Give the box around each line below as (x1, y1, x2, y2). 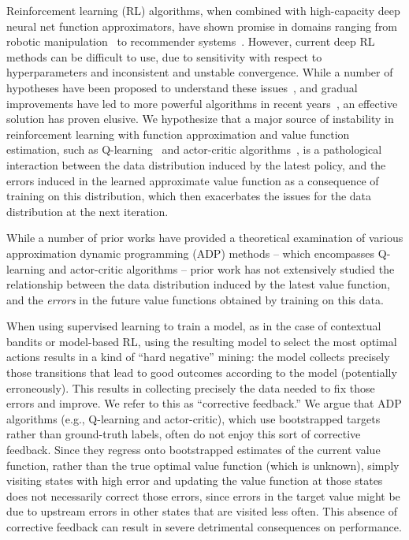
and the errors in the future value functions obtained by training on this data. (6, 291, 384, 307)
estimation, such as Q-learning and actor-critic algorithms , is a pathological (6, 141, 382, 158)
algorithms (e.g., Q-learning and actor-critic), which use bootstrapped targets (6, 410, 381, 426)
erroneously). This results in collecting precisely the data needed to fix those (6, 379, 375, 396)
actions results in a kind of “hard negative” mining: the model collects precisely (6, 348, 390, 365)
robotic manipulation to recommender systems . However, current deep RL (6, 33, 375, 50)
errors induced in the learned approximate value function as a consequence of (6, 172, 379, 188)
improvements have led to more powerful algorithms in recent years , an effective (6, 95, 398, 111)
